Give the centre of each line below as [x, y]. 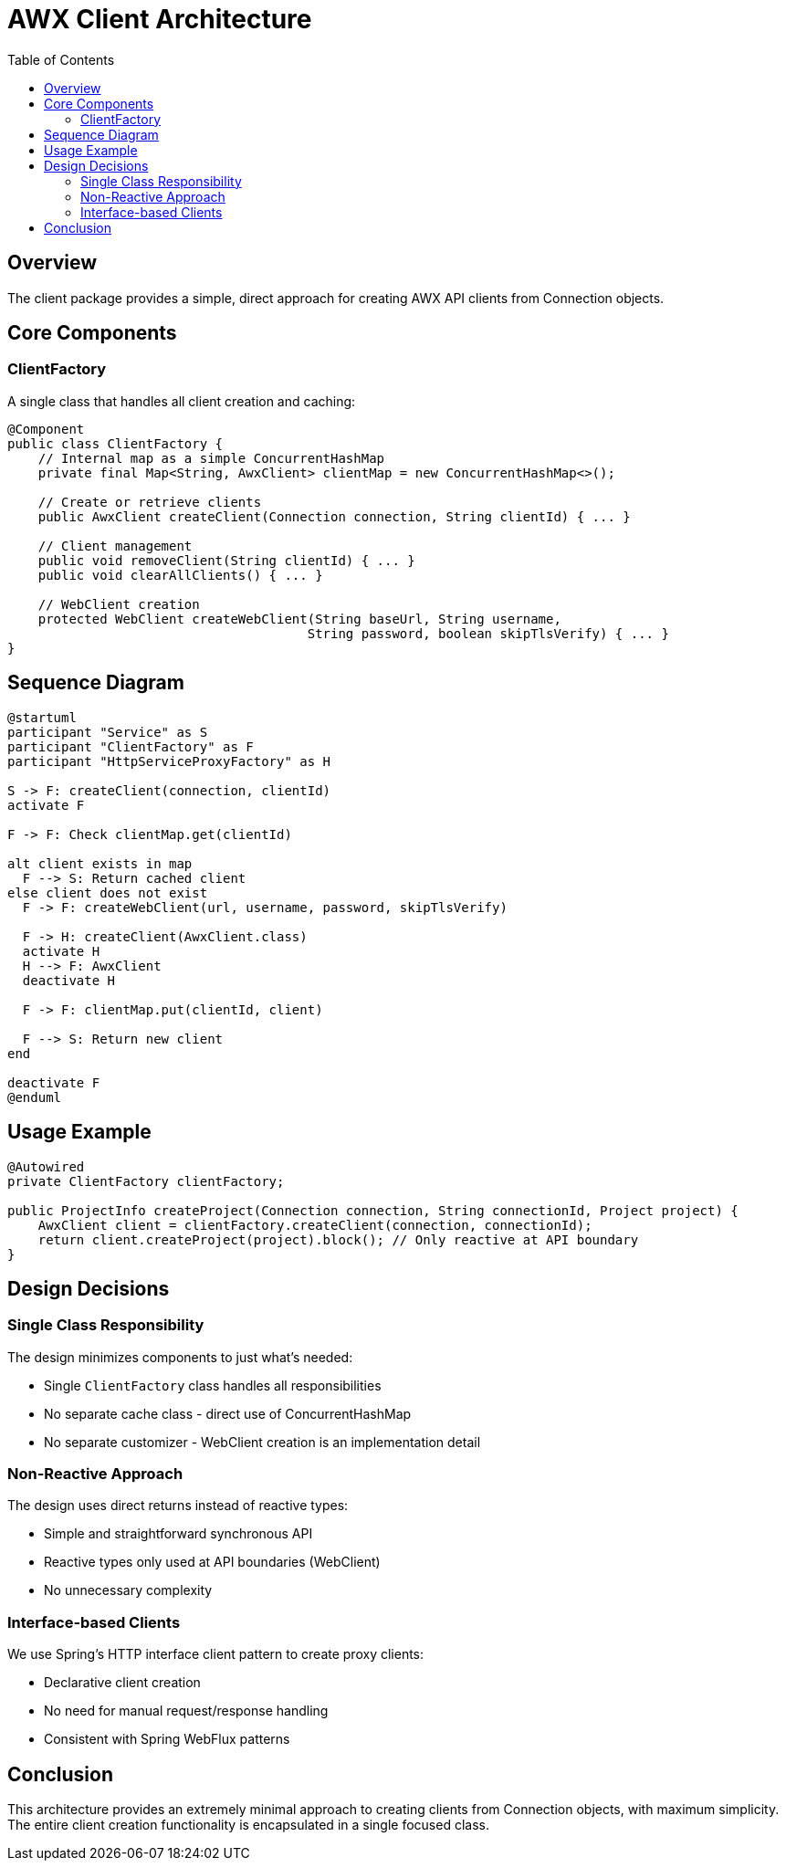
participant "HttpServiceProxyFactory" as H [169, 761]
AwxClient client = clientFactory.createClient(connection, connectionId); [315, 1225]
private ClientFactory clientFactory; [146, 1181]
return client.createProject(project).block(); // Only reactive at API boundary [338, 1239]
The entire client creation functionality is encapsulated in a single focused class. [248, 1825]
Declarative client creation [122, 1683]
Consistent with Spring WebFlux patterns [167, 1739]
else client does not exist [108, 892]
